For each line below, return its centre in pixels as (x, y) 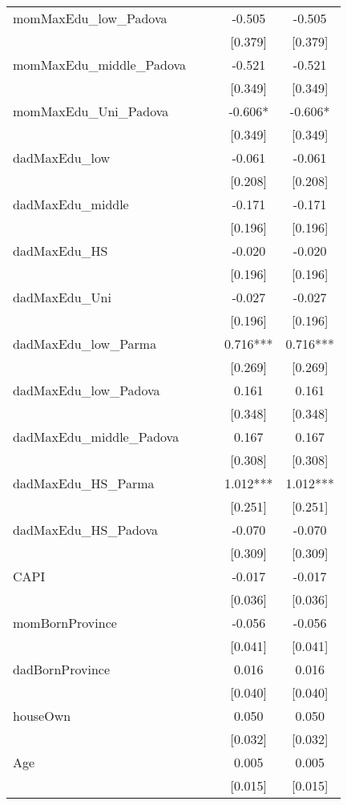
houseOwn (42, 716)
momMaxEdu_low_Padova (90, 18)
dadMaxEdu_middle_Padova (96, 437)
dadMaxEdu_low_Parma (85, 344)
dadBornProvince (62, 669)
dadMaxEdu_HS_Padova (85, 530)
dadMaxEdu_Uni (62, 297)
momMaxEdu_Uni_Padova (91, 111)
